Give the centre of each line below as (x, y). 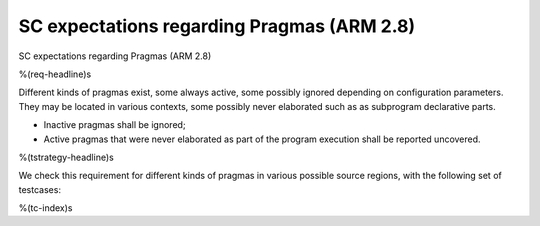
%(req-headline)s (55, 74)
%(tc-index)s (45, 208)
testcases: (40, 189)
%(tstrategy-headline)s (66, 157)
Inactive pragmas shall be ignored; (114, 125)
